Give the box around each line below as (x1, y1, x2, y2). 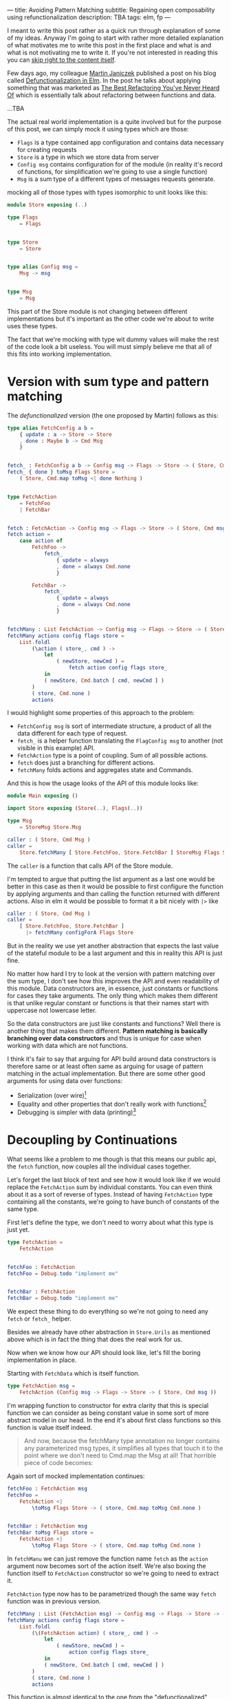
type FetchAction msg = (7, 1382, 76, 1389)
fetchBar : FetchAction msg (7, 1523, 88, 1530)
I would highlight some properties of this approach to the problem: (7, 709, 195, 717)
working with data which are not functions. (7, 1042, 129, 1050)
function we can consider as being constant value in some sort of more (7, 1409, 209, 1417)
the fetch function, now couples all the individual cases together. (7, 1162, 191, 1171)
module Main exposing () (7, 793, 78, 800)
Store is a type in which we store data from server (16, 153, 159, 161)
